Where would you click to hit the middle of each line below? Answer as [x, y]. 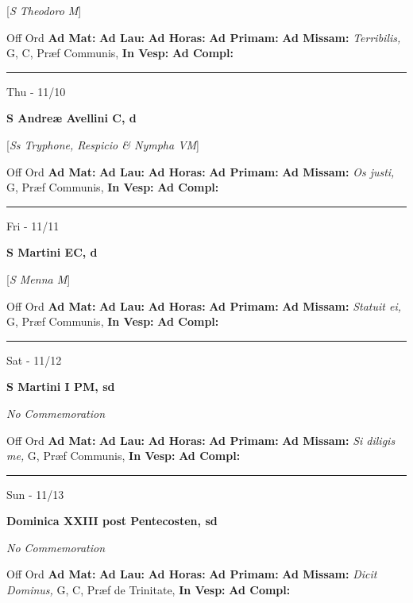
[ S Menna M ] [39, 278]
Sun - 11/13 [35, 494]
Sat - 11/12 [34, 359]
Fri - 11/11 [33, 225]
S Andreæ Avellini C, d [71, 118]
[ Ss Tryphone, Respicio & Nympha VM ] [103, 144]
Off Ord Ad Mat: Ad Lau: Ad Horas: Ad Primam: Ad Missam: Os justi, [201, 171]
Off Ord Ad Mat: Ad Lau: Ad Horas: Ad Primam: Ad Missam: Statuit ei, [204, 305]
